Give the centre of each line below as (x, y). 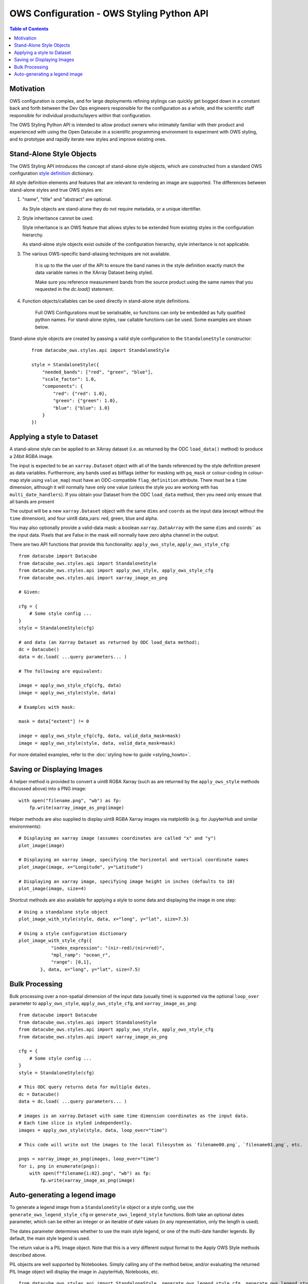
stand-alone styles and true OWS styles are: (56, 190)
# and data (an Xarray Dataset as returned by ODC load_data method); (109, 643)
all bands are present (32, 502)
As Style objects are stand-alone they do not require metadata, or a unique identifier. (112, 209)
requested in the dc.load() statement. (74, 289)
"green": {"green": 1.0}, (85, 401)
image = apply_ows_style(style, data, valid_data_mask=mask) (97, 743)
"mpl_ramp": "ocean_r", (81, 955)
